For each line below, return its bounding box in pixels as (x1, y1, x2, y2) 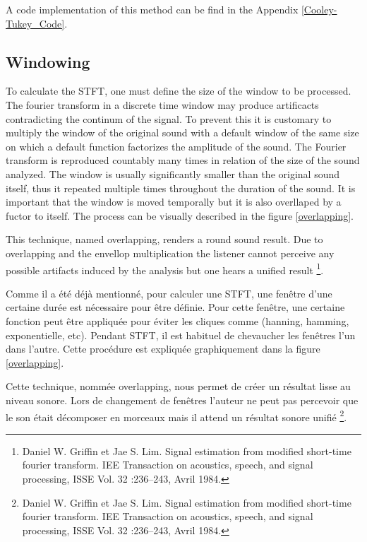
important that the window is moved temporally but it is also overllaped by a (6, 194, 342, 209)
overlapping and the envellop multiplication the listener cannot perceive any (6, 245, 335, 260)
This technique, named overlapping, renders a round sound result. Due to (6, 232, 323, 247)
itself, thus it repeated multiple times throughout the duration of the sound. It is (6, 180, 356, 195)
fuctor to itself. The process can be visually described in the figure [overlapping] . (6, 208, 354, 223)
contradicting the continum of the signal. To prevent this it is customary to (6, 111, 332, 126)
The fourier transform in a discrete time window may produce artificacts (6, 97, 319, 112)
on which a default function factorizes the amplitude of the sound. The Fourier (6, 139, 347, 153)
